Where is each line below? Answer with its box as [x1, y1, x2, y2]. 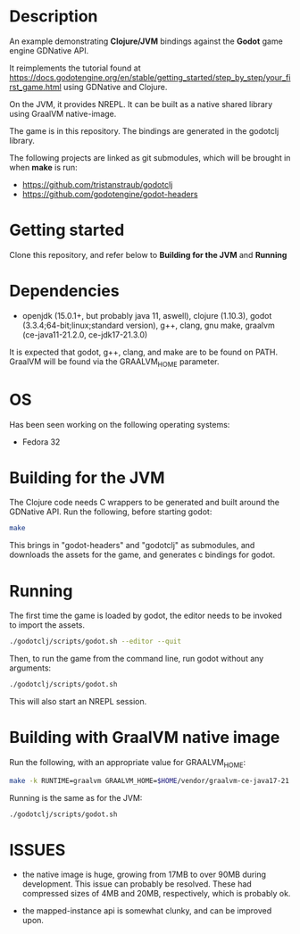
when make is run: [9, 162, 78, 172]
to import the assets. [9, 620, 86, 630]
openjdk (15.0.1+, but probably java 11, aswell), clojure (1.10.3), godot [21, 310, 272, 321]
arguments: [9, 663, 52, 673]
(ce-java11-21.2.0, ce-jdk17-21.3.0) [21, 329, 148, 340]
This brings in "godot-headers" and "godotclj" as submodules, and [9, 540, 255, 551]
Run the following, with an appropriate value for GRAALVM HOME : [9, 756, 246, 770]
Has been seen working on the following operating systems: [9, 419, 230, 429]
